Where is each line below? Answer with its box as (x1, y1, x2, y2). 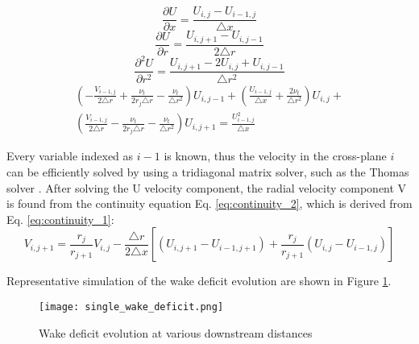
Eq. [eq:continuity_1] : (6, 210, 114, 227)
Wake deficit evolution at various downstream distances (39, 324, 313, 341)
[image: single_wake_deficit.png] (39, 301, 224, 313)
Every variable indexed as (6, 147, 134, 164)
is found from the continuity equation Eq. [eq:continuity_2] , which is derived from (6, 195, 413, 212)
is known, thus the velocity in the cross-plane (164, 147, 387, 164)
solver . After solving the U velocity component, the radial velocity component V (6, 179, 407, 196)
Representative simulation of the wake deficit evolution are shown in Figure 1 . (6, 272, 392, 289)
